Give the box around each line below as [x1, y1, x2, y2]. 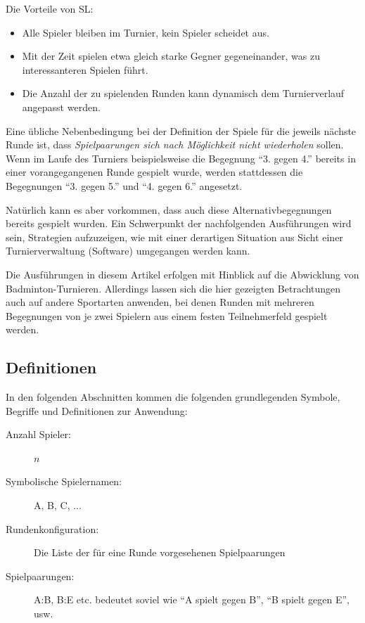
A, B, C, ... [34, 498, 82, 513]
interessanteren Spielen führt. [22, 62, 148, 77]
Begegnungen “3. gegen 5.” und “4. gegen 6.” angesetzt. [6, 178, 243, 193]
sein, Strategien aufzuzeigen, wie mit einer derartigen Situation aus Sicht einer [6, 229, 343, 244]
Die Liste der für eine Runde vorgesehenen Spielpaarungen [34, 545, 286, 560]
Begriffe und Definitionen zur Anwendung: [6, 403, 188, 418]
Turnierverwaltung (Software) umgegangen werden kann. [6, 243, 250, 258]
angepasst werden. [22, 99, 101, 114]
